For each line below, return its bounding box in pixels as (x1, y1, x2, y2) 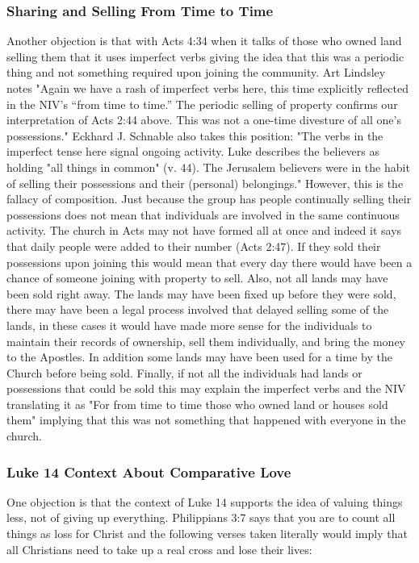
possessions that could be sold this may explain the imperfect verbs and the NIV (6, 380, 406, 397)
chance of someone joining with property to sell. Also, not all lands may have (6, 269, 388, 286)
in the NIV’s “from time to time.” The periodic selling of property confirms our (6, 95, 398, 112)
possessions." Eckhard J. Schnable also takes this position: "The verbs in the (6, 127, 383, 144)
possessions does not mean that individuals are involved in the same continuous (6, 206, 400, 223)
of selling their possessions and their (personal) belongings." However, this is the (6, 174, 404, 191)
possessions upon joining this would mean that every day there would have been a (6, 253, 413, 270)
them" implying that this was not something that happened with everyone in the (6, 411, 406, 428)
